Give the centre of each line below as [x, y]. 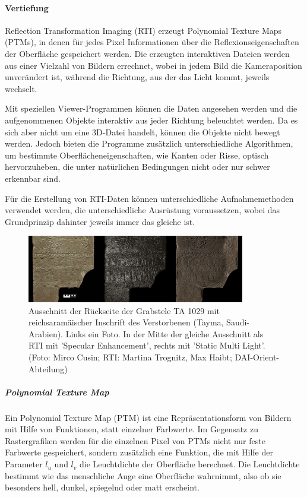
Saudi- [238, 322]
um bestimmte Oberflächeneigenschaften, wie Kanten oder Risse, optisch [137, 155]
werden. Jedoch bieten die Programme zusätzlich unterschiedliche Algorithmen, [149, 143]
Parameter [24, 464]
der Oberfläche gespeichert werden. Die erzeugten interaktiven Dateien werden [147, 53]
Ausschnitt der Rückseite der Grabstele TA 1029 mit [124, 310]
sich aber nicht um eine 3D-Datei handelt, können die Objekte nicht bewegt [143, 132]
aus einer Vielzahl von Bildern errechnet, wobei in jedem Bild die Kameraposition [153, 65]
